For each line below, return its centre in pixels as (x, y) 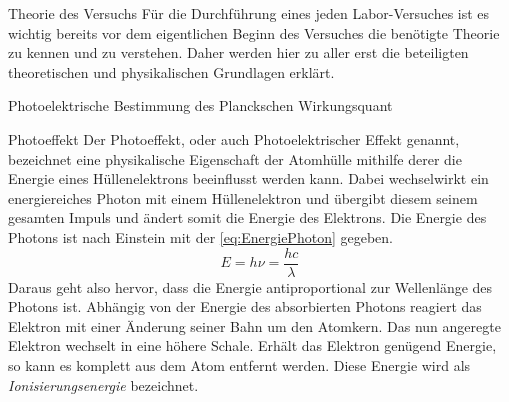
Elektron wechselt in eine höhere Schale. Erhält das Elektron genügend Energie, (252, 345)
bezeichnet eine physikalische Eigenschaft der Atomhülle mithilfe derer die (235, 158)
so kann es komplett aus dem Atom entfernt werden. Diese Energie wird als (239, 364)
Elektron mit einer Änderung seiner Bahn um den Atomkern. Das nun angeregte (254, 325)
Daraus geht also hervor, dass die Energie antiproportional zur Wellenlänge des (250, 286)
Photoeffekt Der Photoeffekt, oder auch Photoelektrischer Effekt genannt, (234, 138)
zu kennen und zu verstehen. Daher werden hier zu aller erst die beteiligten (238, 52)
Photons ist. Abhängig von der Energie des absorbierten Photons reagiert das (245, 306)
